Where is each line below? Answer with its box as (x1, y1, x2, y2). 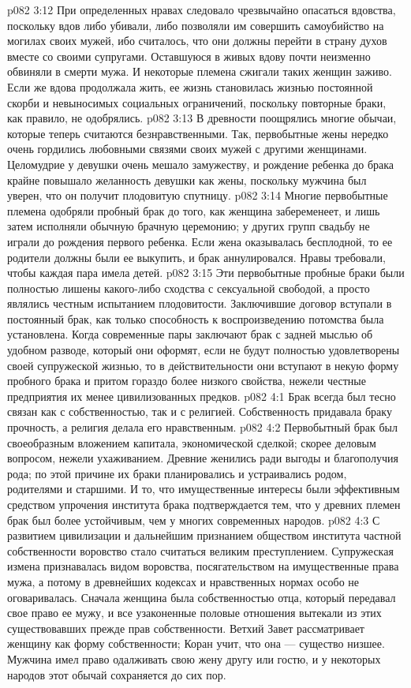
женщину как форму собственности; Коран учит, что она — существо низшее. (7, 635, 385, 652)
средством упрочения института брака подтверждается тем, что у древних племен (7, 496, 401, 512)
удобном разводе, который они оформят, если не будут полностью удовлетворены (7, 342, 400, 358)
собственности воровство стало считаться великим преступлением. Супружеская (7, 542, 394, 559)
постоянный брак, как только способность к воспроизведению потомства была (7, 310, 384, 327)
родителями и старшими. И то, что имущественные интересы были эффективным (7, 480, 400, 497)
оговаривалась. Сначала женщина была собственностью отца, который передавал (7, 589, 396, 605)
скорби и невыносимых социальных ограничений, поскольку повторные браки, (7, 94, 387, 110)
